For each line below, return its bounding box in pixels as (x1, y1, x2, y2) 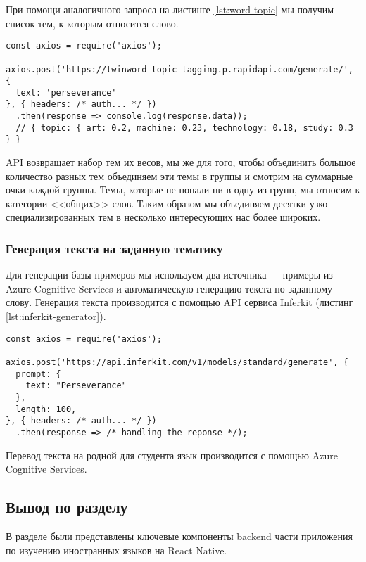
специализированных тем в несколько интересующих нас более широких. (6, 210, 321, 224)
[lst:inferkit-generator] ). (6, 309, 106, 324)
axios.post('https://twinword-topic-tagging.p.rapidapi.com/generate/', (6, 64, 353, 75)
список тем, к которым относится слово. (6, 15, 179, 30)
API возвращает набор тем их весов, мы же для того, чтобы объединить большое (6, 155, 356, 170)
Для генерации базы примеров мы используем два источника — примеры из (6, 267, 333, 282)
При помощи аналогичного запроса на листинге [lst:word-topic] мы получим (6, 2, 334, 16)
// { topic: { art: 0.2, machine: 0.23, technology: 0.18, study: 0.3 (15, 122, 353, 133)
